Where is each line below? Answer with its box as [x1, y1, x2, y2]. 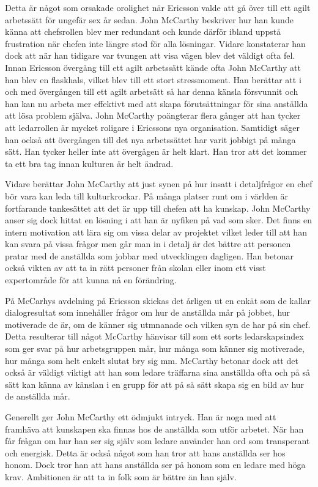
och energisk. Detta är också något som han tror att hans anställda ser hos [5, 446, 286, 459]
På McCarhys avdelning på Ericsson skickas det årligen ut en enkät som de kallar [5, 294, 311, 307]
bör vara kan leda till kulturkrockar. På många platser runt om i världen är [5, 189, 289, 202]
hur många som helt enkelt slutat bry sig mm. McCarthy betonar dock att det [5, 354, 298, 366]
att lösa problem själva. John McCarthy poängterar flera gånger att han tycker [5, 109, 301, 122]
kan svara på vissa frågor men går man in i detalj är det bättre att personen [5, 237, 291, 250]
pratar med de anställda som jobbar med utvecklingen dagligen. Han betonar [5, 249, 294, 262]
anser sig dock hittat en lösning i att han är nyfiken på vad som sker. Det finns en [5, 214, 312, 226]
